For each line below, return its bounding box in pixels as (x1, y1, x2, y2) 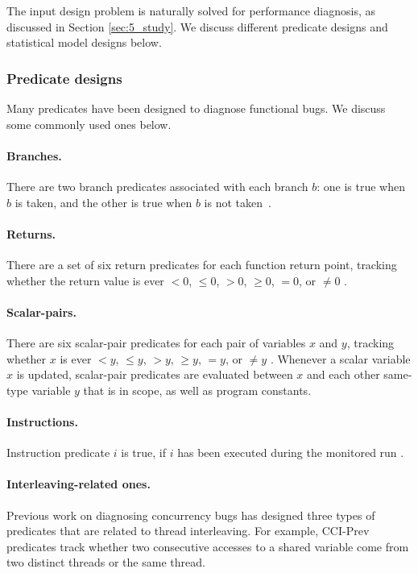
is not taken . (204, 193, 271, 210)
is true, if (121, 444, 167, 461)
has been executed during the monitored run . (177, 444, 404, 461)
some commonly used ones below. (6, 115, 172, 132)
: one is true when (317, 177, 405, 194)
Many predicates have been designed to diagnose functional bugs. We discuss (6, 100, 386, 116)
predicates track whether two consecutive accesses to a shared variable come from (6, 538, 409, 554)
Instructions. (6, 413, 78, 430)
